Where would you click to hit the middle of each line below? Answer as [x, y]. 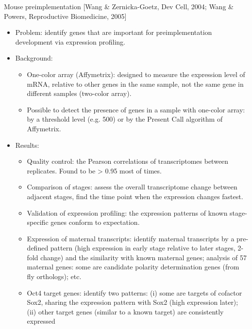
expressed [41, 321]
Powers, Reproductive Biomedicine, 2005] [65, 16]
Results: [27, 145]
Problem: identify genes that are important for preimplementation [114, 32]
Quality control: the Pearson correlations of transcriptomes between [128, 161]
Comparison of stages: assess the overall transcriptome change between [132, 187]
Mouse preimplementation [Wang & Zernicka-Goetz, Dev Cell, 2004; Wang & [119, 6]
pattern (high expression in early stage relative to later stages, [143, 248]
